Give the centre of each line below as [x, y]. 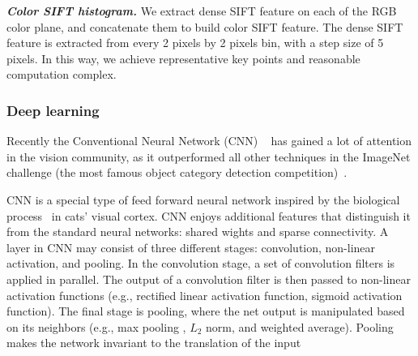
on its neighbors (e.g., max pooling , [96, 326]
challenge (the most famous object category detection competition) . [177, 172]
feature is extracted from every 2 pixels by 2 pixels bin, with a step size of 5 [195, 43]
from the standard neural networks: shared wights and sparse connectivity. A [198, 232]
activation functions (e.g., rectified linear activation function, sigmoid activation [205, 295]
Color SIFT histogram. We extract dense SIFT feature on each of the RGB [202, 11]
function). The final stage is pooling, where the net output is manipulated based [206, 311]
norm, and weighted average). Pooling [300, 326]
